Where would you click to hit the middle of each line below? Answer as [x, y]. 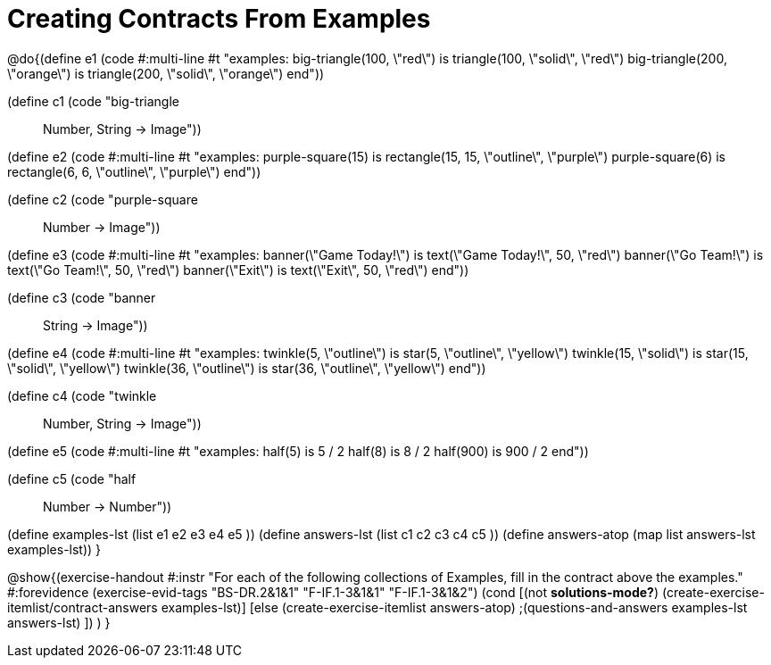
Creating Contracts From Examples [219, 19]
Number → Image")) [102, 227]
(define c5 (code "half [72, 478]
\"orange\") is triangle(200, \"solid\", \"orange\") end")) [166, 73]
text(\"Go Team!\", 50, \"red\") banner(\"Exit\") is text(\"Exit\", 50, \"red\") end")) [238, 270]
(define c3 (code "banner [82, 297]
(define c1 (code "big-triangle [93, 101]
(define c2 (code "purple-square [103, 199]
